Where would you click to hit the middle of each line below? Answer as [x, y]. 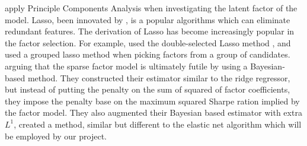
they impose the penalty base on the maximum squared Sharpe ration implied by [152, 101]
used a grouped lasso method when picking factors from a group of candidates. [148, 54]
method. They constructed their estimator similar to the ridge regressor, [159, 77]
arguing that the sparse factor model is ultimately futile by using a [126, 66]
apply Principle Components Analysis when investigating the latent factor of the [151, 8]
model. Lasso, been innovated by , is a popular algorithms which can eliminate [148, 19]
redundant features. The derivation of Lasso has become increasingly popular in [150, 31]
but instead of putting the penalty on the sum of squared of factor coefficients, [148, 89]
